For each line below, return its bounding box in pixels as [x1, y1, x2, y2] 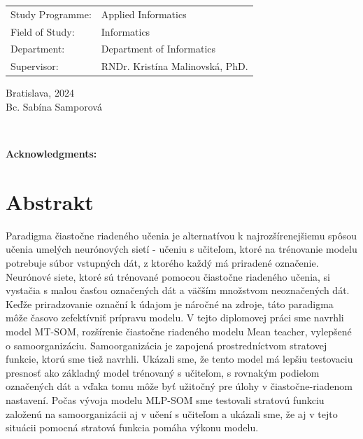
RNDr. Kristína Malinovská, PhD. [101, 59, 248, 74]
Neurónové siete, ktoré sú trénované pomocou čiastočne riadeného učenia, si [6, 269, 330, 284]
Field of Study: [10, 24, 75, 39]
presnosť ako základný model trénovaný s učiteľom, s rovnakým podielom [6, 365, 320, 379]
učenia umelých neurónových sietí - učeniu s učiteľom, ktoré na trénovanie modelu [6, 242, 357, 256]
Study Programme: [10, 6, 92, 21]
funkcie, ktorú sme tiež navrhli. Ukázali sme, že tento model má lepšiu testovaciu [6, 351, 353, 366]
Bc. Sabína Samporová [6, 99, 102, 113]
